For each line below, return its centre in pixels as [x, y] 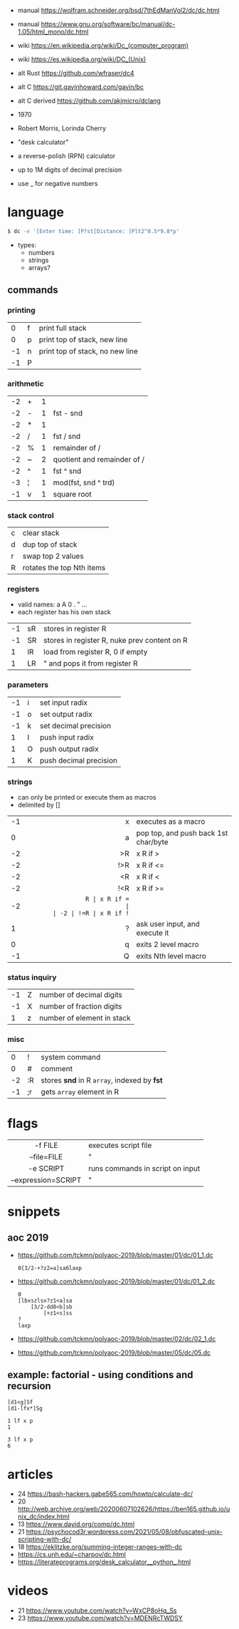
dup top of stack [50, 544]
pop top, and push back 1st [182, 833]
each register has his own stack [64, 612]
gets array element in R [80, 1092]
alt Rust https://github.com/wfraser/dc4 [76, 73]
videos [28, 1591]
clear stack [41, 533]
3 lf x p [20, 1440]
